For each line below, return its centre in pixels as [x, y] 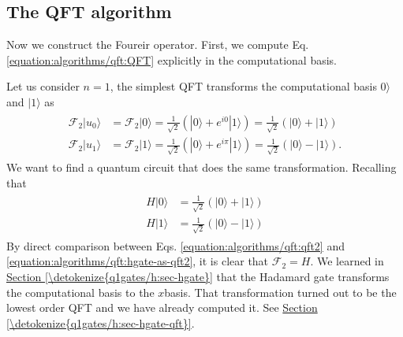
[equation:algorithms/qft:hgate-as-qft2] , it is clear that [138, 261]
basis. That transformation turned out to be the [280, 292]
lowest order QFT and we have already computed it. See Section [162, 307]
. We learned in [347, 261]
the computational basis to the [80, 292]
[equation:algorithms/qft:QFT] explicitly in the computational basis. [172, 59]
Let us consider [43, 86]
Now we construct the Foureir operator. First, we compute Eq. [158, 44]
